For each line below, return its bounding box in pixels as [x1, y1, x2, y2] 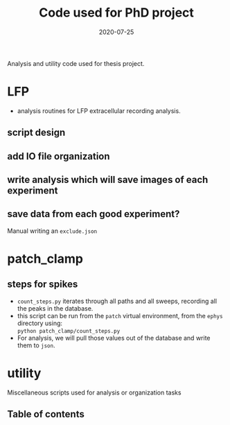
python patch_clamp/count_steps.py [17, 327, 121, 334]
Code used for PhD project [39, 5, 194, 21]
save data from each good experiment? [7, 208, 180, 220]
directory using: [17, 319, 63, 327]
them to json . [17, 341, 55, 349]
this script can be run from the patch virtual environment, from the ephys [17, 311, 223, 320]
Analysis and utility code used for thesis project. [7, 59, 145, 67]
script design [7, 127, 66, 139]
